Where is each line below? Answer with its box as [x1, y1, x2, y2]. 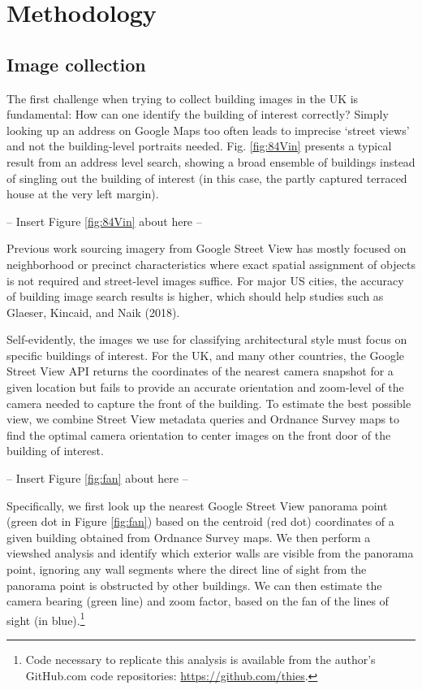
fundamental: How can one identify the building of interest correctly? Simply [6, 106, 389, 123]
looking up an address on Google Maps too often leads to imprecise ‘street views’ [6, 121, 410, 138]
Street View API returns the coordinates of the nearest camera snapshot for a [6, 362, 394, 380]
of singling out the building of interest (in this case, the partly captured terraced [6, 169, 407, 186]
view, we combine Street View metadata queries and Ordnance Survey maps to [6, 410, 400, 427]
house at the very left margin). [6, 185, 159, 202]
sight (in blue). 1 [6, 609, 85, 628]
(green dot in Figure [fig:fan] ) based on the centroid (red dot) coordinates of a [6, 513, 394, 530]
